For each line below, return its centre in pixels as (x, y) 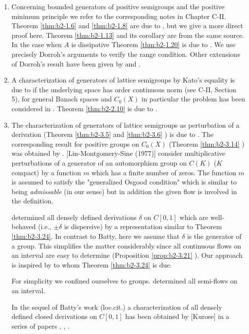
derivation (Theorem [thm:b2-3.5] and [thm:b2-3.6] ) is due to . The (112, 134)
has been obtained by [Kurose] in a (177, 316)
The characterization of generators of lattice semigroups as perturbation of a (125, 125)
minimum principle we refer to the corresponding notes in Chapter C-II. (119, 16)
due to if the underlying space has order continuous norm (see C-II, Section (124, 89)
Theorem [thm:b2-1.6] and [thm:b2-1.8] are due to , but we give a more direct (127, 25)
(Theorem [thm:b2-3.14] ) (207, 143)
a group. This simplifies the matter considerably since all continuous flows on (126, 245)
